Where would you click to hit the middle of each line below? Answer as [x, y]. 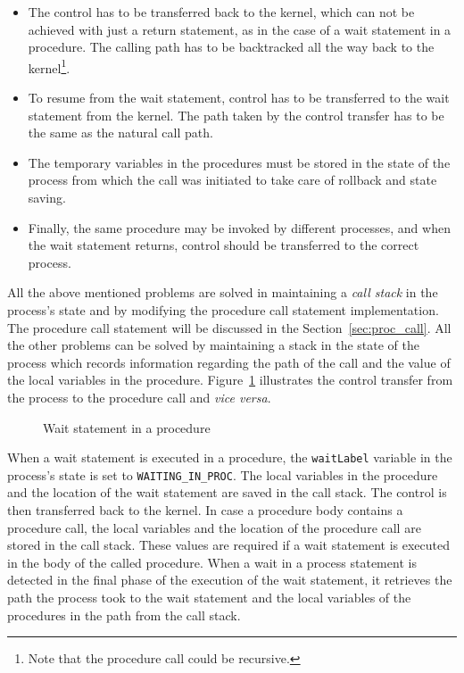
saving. [47, 197]
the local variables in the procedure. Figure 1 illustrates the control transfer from [230, 380]
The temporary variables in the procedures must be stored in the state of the [239, 162]
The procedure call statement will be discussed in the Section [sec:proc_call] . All [229, 327]
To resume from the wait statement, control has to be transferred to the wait [239, 98]
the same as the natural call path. [120, 133]
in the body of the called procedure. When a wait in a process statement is [212, 562]
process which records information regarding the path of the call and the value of [229, 362]
